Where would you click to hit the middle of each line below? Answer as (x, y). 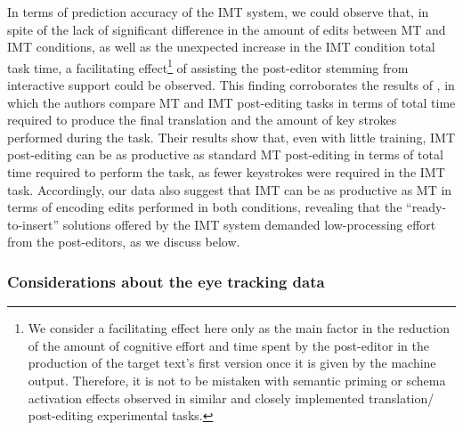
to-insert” (33, 224)
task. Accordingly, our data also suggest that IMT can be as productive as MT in (230, 189)
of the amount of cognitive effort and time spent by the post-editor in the (228, 345)
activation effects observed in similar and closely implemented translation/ (231, 398)
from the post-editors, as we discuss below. (124, 242)
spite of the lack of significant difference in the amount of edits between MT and (227, 29)
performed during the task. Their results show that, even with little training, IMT (231, 137)
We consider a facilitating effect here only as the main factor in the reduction (239, 328)
